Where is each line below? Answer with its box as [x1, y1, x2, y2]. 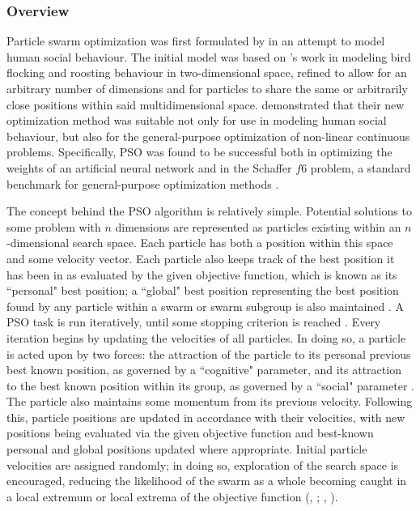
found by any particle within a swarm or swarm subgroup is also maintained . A [6, 297, 404, 314]
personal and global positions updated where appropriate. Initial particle [6, 441, 367, 458]
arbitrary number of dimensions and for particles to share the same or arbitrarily [6, 80, 408, 96]
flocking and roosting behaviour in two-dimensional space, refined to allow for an [6, 64, 407, 81]
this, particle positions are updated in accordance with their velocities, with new [6, 408, 405, 425]
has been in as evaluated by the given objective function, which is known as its [6, 266, 397, 283]
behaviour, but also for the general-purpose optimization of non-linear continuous [6, 127, 410, 144]
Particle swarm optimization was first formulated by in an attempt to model [6, 32, 385, 49]
